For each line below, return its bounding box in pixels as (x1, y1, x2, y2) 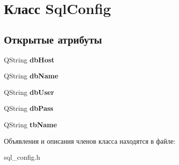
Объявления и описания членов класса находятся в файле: (4, 135, 176, 146)
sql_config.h (4, 152, 40, 162)
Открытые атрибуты (4, 31, 102, 46)
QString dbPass (4, 103, 53, 113)
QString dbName (4, 71, 59, 81)
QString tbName (4, 119, 57, 129)
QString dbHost (4, 54, 55, 64)
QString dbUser (4, 87, 54, 97)
